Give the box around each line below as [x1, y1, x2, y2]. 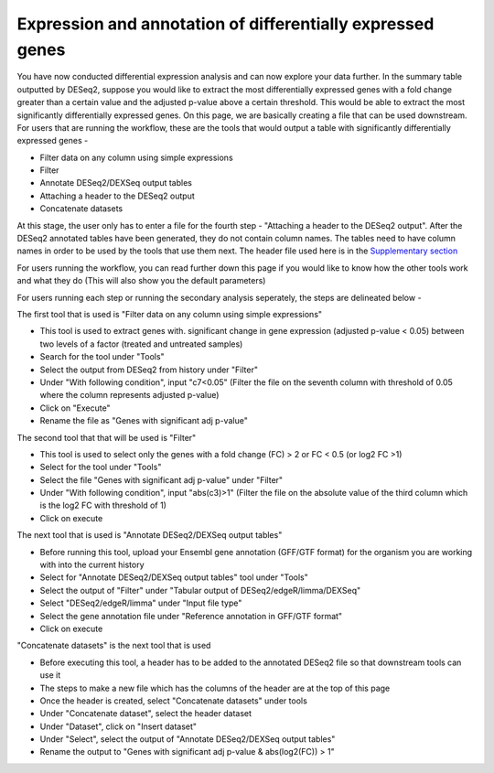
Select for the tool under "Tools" [39, 462, 162, 473]
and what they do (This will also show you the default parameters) [16, 275, 266, 286]
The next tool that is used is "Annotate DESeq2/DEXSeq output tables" [16, 530, 283, 541]
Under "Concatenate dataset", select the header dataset [39, 708, 252, 719]
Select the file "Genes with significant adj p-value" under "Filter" [39, 474, 284, 485]
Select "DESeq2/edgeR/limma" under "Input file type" [39, 597, 242, 608]
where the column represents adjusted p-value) [39, 390, 220, 401]
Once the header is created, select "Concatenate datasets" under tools [39, 695, 308, 706]
